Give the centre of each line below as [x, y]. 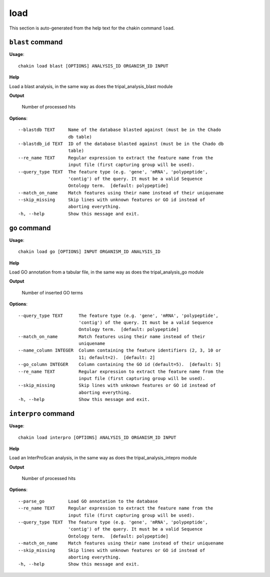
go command [30, 228]
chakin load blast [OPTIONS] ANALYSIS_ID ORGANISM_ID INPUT [93, 66]
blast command [36, 42]
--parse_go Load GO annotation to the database [88, 501]
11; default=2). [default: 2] [117, 357]
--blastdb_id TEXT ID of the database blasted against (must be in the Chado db [121, 143]
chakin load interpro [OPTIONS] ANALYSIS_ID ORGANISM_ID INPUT [97, 437]
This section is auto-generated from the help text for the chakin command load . [92, 28]
